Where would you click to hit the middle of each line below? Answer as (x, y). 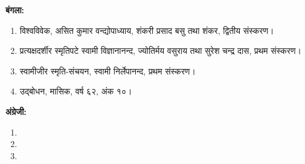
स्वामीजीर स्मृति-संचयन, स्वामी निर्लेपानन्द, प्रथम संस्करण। (108, 71)
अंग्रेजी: (16, 111)
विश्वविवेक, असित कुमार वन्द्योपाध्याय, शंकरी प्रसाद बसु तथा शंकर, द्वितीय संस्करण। (147, 30)
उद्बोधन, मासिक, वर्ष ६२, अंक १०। (76, 91)
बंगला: (15, 10)
